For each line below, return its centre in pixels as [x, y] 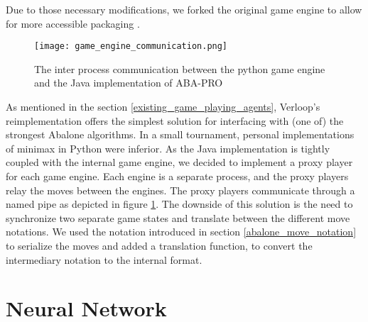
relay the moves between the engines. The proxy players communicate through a [180, 190]
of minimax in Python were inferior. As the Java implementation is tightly [168, 148]
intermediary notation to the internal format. [104, 259]
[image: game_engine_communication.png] [131, 46]
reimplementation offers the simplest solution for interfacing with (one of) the [175, 120]
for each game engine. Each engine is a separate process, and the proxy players [177, 176]
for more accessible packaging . [73, 23]
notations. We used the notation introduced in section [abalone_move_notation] [181, 232]
